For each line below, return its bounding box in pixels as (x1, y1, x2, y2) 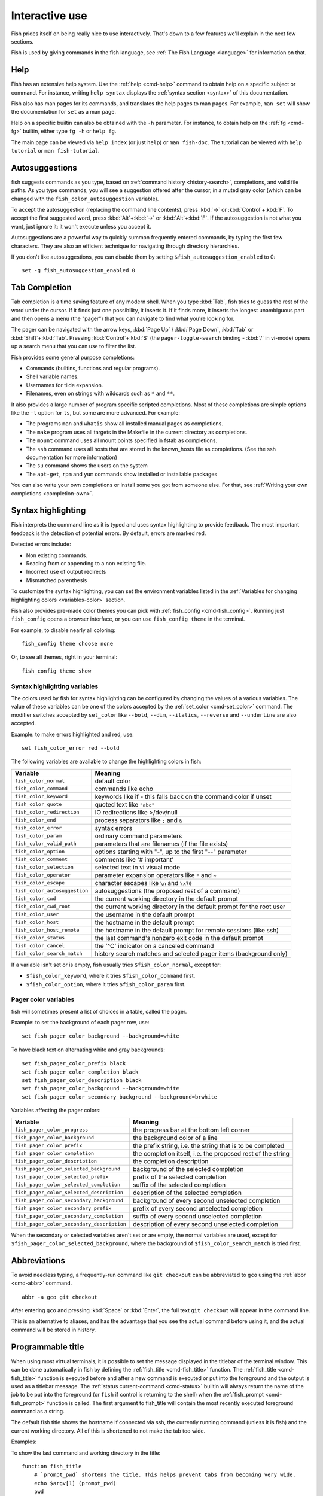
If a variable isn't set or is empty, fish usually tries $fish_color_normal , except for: (11, 961, 221, 968)
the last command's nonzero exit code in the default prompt (95, 934, 263, 942)
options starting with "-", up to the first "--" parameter (95, 847, 247, 856)
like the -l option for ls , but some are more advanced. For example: (11, 409, 181, 416)
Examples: (11, 1438, 37, 1445)
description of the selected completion (132, 1188, 242, 1197)
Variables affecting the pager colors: (11, 1107, 101, 1114)
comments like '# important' (95, 855, 174, 863)
